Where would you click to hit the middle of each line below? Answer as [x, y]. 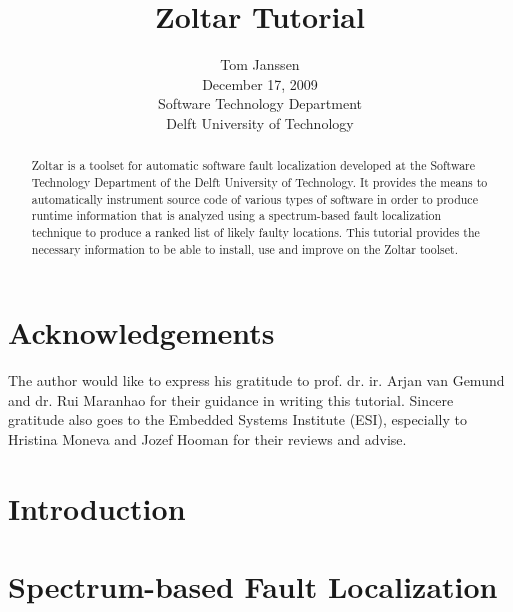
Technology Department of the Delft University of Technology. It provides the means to [259, 181]
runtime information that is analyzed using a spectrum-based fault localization [236, 215]
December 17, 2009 [260, 83]
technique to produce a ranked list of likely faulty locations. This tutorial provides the [255, 231]
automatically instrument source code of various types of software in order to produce [254, 198]
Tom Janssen [260, 64]
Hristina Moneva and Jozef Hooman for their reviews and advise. [207, 438]
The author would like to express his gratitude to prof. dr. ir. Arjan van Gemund [256, 380]
